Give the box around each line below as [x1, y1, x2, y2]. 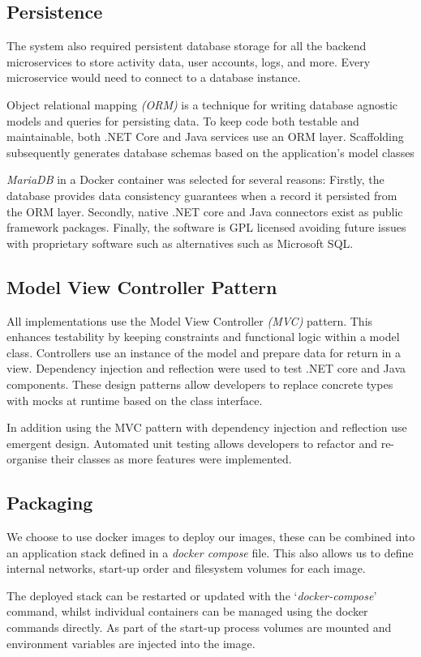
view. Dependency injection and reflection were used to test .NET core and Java [6, 360, 406, 377]
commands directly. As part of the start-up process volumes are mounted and [6, 619, 392, 636]
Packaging [6, 490, 93, 515]
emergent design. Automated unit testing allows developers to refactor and [6, 434, 378, 451]
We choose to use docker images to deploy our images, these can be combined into [6, 528, 415, 545]
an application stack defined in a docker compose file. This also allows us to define [6, 544, 414, 561]
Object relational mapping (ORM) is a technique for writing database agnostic [6, 96, 398, 113]
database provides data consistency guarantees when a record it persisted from [6, 186, 397, 203]
